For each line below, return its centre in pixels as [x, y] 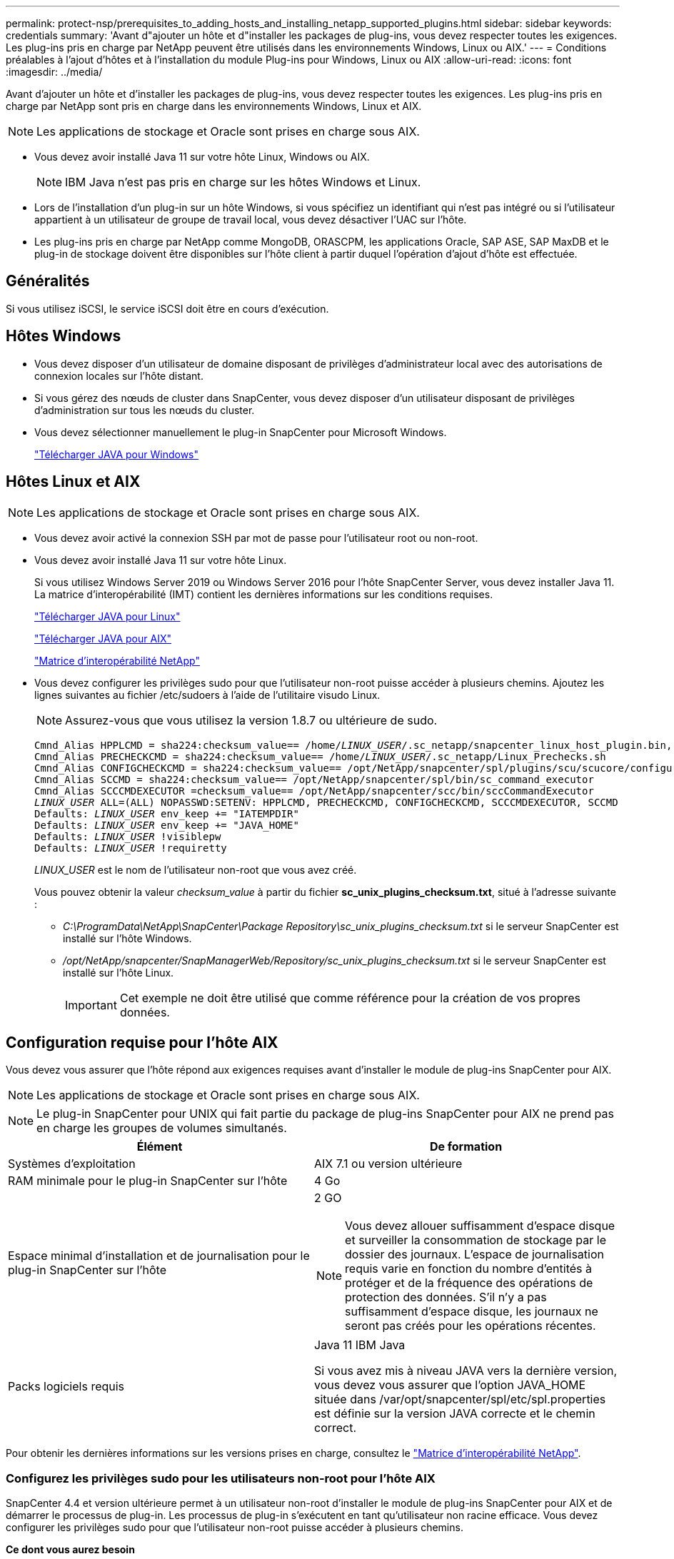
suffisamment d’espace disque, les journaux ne [472, 1312]
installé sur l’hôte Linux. [119, 972]
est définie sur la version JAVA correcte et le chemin [455, 1414]
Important [91, 1005]
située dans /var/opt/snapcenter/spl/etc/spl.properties [460, 1399]
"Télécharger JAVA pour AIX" [103, 638]
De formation [466, 1147]
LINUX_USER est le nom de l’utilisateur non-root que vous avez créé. [196, 869]
